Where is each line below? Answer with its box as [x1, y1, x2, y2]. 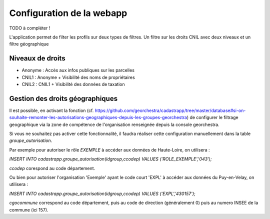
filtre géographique [9, 41, 49, 47]
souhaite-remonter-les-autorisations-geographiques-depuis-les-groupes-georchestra [9, 114, 187, 120]
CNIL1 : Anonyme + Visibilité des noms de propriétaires [21, 74, 135, 80]
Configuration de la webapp [9, 7, 127, 18]
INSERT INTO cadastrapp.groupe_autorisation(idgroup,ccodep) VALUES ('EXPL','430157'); [9, 190, 195, 196]
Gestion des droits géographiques [9, 94, 117, 102]
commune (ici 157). [9, 206, 48, 212]
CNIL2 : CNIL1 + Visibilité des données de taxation [21, 81, 125, 87]
